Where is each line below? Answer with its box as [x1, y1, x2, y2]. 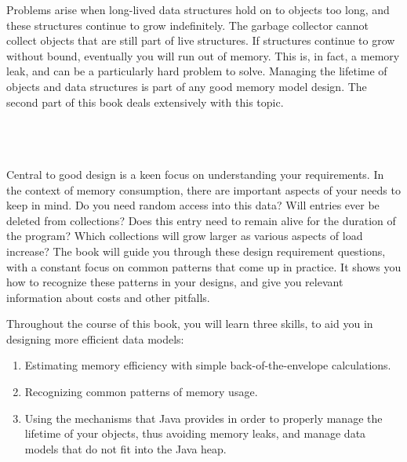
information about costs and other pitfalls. [6, 289, 210, 305]
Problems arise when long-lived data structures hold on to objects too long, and [6, 2, 390, 17]
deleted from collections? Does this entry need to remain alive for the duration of [6, 212, 396, 228]
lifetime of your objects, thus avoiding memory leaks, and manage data [24, 425, 366, 442]
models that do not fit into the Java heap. [24, 440, 227, 457]
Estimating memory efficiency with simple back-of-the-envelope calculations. [24, 357, 391, 373]
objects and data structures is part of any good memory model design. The [6, 78, 367, 94]
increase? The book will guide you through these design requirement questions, [6, 242, 386, 259]
